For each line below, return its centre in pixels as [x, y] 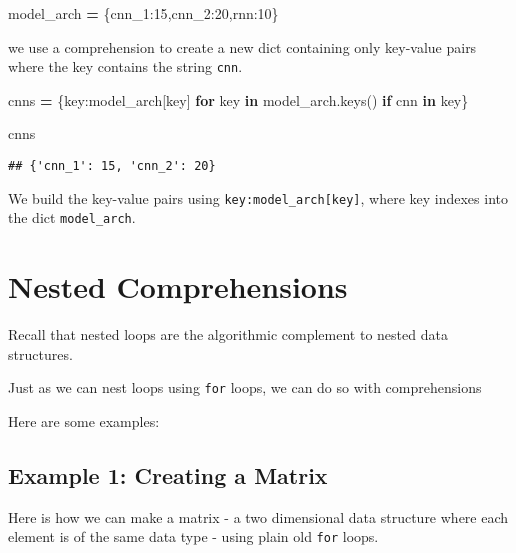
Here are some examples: [84, 420]
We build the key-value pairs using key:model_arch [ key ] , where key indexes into [258, 197]
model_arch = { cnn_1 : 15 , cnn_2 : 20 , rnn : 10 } [143, 13]
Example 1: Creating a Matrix [168, 474]
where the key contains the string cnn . [125, 66]
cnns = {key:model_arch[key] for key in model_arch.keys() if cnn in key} [238, 99]
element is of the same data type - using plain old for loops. [193, 536]
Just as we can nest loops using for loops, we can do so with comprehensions [245, 387]
